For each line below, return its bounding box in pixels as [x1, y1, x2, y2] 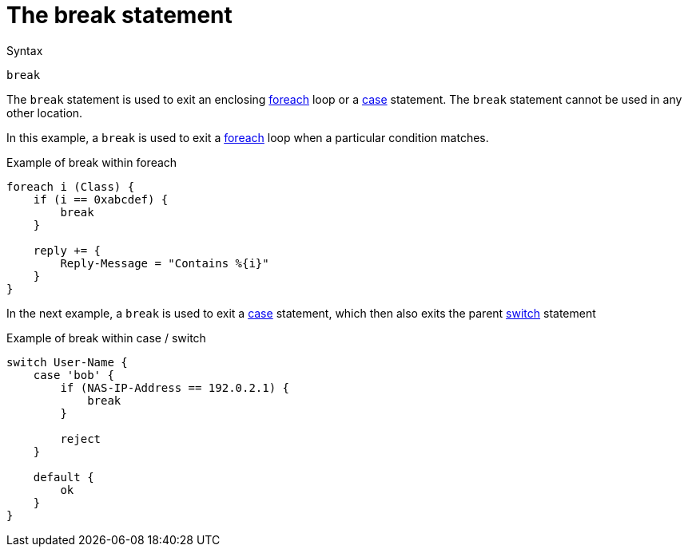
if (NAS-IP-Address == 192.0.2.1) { [60, 381, 290, 394]
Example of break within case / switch [6, 330, 206, 345]
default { [33, 470, 94, 484]
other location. [6, 105, 83, 120]
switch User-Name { [6, 355, 128, 369]
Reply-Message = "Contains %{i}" [60, 256, 269, 270]
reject [60, 432, 101, 445]
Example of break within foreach [6, 155, 177, 169]
